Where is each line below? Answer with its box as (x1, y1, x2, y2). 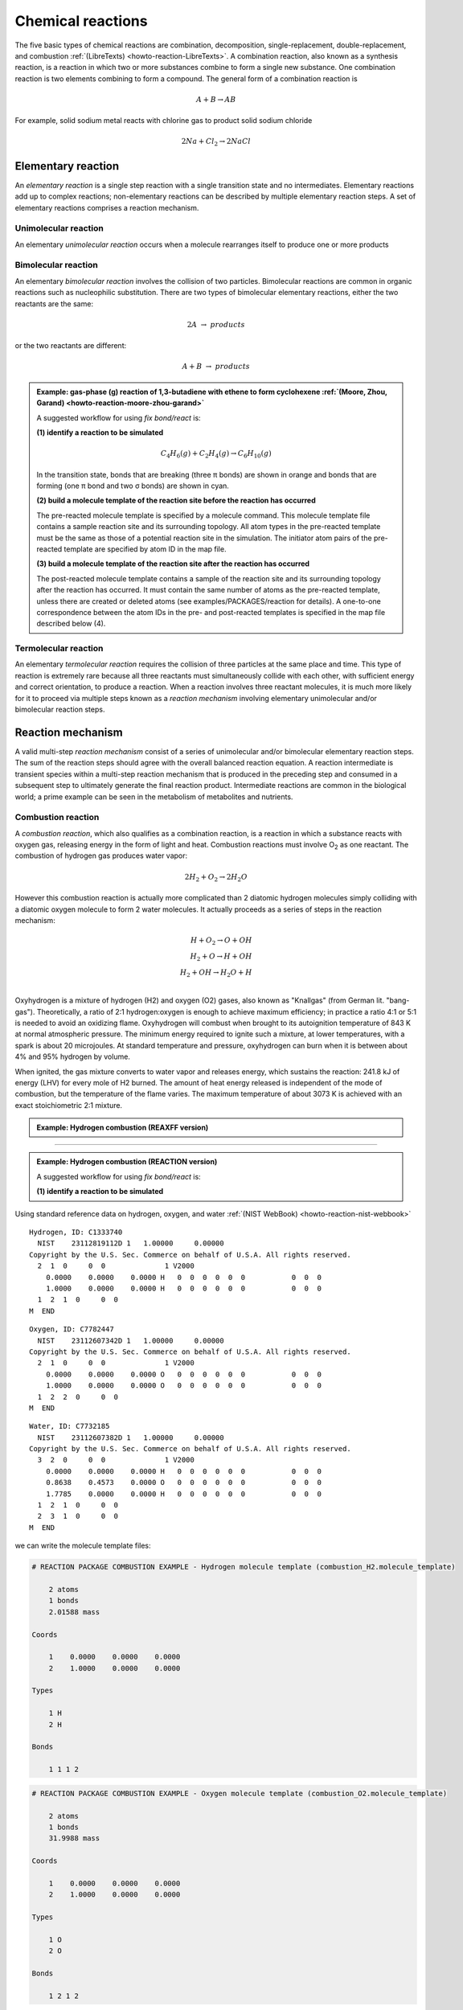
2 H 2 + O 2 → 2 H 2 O (184, 872, 248, 884)
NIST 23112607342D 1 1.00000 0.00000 (37, 1335, 224, 1345)
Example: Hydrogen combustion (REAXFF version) (36, 1122, 209, 1133)
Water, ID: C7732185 (29, 1421, 110, 1431)
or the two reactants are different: (14, 341, 127, 351)
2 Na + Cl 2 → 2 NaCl (181, 137, 251, 148)
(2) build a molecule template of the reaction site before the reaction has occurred (36, 495, 317, 506)
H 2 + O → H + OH (190, 951, 252, 962)
